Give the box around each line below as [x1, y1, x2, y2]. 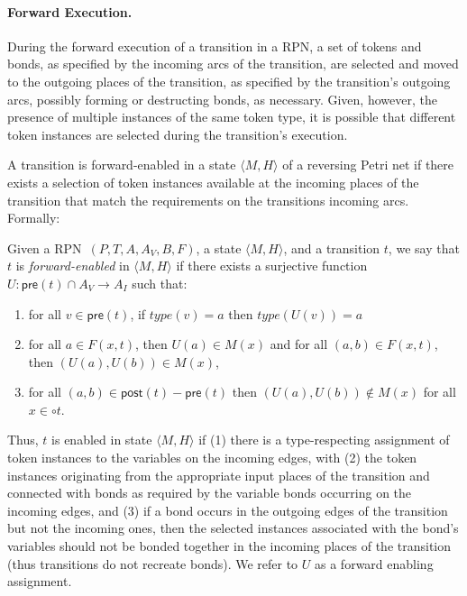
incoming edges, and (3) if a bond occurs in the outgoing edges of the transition [7, 500, 448, 519]
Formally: [7, 208, 60, 227]
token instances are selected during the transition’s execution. [7, 124, 348, 143]
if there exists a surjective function [176, 256, 368, 275]
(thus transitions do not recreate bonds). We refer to [7, 554, 298, 573]
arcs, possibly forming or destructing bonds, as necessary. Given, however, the [7, 89, 437, 108]
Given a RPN [7, 238, 82, 257]
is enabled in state [51, 430, 152, 449]
